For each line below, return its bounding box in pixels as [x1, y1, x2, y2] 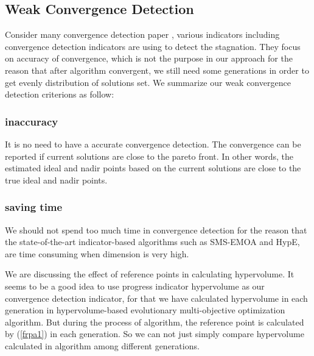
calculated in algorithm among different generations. [5, 339, 200, 352]
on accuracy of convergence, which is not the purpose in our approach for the [5, 52, 293, 65]
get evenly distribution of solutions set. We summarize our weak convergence [5, 76, 291, 88]
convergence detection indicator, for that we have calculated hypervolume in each [5, 291, 308, 304]
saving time [5, 199, 63, 215]
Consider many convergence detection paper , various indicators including [5, 28, 280, 41]
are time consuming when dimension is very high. [5, 247, 189, 260]
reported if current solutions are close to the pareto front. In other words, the [5, 149, 293, 162]
